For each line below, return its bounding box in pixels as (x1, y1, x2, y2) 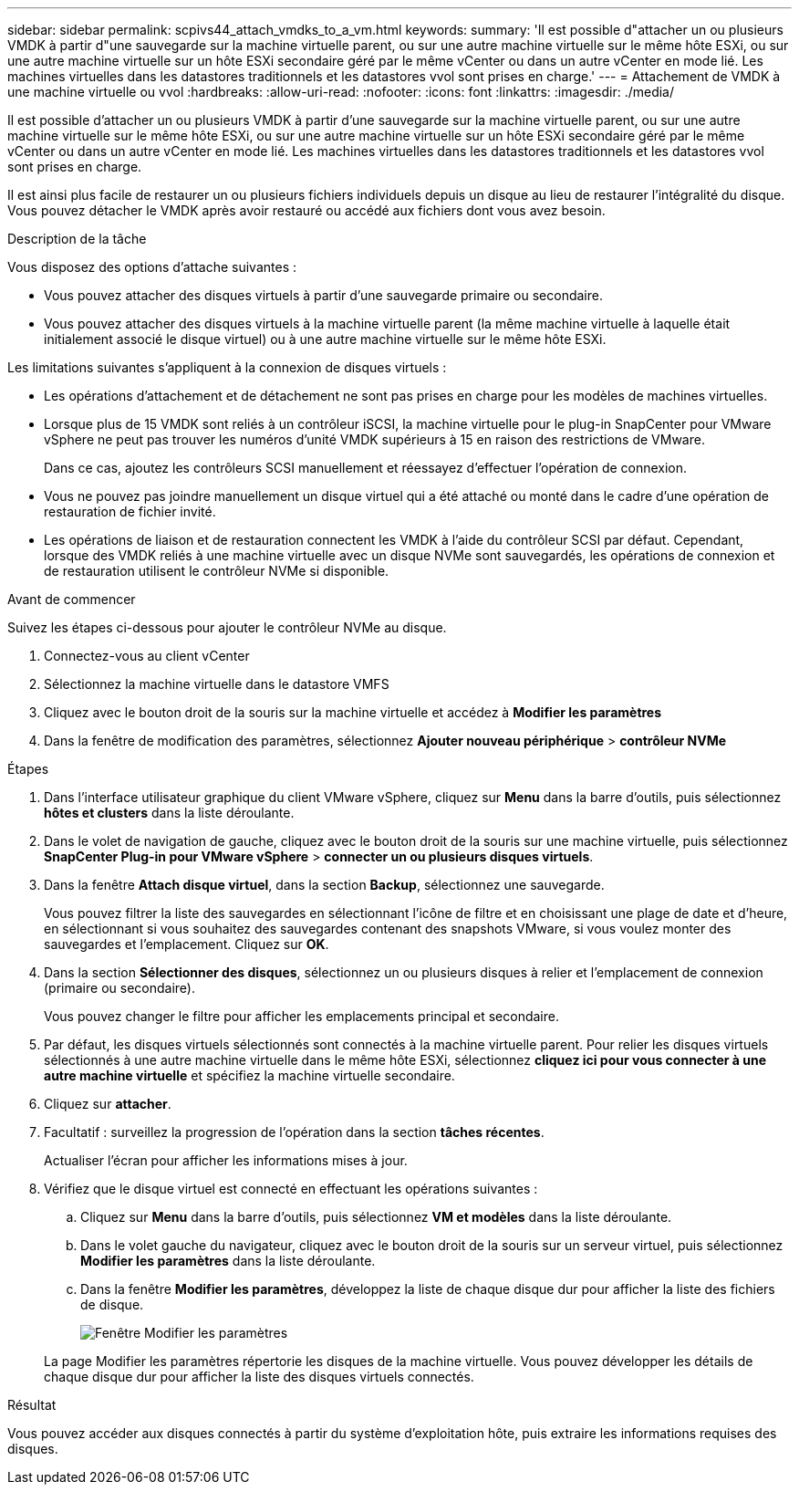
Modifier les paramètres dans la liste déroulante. (80, 1253, 376, 1268)
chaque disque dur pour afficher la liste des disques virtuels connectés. (44, 1369, 474, 1384)
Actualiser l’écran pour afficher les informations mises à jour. (44, 1153, 408, 1168)
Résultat (7, 1397, 57, 1413)
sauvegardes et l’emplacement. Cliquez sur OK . (44, 936, 329, 952)
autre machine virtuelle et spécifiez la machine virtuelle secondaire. (44, 1068, 455, 1083)
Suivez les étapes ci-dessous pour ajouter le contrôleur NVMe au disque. (7, 620, 447, 635)
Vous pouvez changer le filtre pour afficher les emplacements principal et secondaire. (44, 1008, 559, 1024)
